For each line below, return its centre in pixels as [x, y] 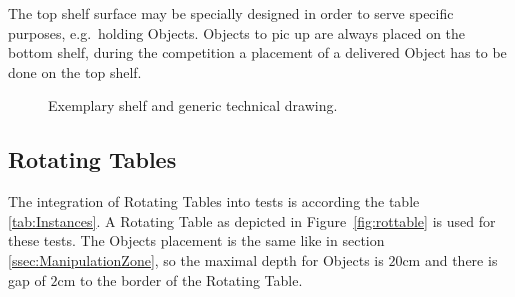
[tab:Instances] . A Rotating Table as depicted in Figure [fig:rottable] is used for [252, 220]
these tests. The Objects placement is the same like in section [196, 240]
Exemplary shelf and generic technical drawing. [193, 105]
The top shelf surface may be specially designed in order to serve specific [231, 13]
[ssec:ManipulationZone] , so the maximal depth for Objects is [196, 259]
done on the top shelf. [75, 71]
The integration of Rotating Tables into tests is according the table [214, 201]
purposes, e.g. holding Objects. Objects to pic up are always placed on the [237, 32]
